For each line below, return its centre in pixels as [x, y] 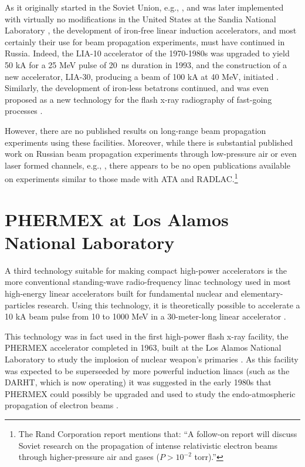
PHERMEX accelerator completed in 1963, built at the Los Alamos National [143, 347]
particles [20, 305]
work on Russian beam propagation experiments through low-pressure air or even [151, 154]
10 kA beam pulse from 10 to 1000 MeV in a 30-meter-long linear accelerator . [145, 316]
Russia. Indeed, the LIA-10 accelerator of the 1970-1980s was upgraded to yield [147, 53]
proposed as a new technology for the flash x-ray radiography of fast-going [138, 99]
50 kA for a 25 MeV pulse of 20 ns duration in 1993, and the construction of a [146, 64]
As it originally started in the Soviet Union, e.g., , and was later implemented [144, 7]
